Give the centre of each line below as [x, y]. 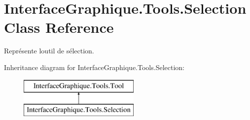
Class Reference [59, 27]
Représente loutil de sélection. [49, 51]
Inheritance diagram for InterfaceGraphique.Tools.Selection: [94, 67]
